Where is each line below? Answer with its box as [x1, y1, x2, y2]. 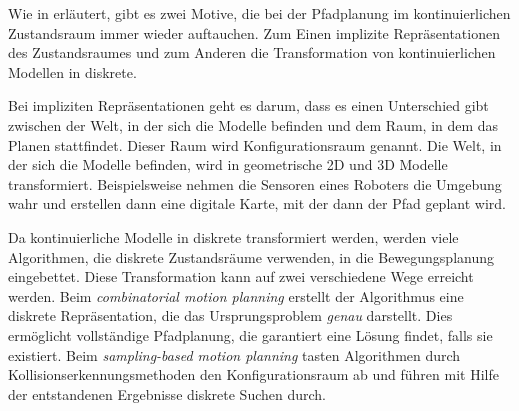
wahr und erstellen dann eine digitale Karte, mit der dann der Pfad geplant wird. [8, 193, 506, 214]
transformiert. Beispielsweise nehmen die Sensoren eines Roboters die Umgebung [8, 173, 502, 194]
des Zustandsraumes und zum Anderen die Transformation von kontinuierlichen [8, 42, 496, 63]
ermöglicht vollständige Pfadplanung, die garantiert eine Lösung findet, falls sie [8, 324, 493, 345]
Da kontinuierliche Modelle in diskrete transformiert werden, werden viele [8, 226, 459, 247]
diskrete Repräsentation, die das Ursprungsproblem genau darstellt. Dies [8, 305, 453, 326]
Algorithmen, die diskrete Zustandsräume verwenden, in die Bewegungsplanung [8, 246, 495, 267]
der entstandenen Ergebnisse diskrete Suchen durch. [8, 383, 327, 404]
